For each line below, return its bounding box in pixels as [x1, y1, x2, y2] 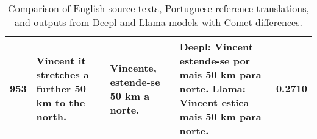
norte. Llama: [179, 81, 246, 95]
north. [36, 109, 67, 123]
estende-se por [179, 53, 251, 67]
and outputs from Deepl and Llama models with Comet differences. [15, 15, 302, 29]
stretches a [36, 67, 89, 81]
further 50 [36, 81, 86, 95]
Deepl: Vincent [179, 39, 253, 53]
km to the [36, 95, 85, 109]
